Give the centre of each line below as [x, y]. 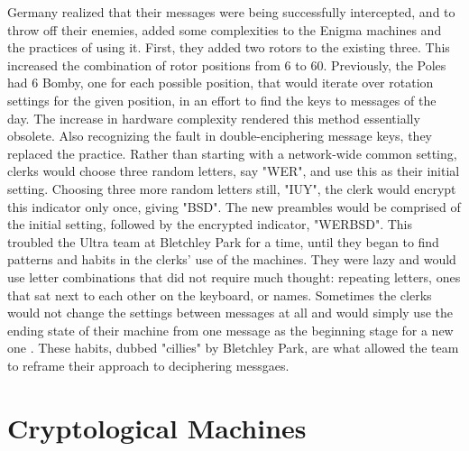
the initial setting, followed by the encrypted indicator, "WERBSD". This [210, 224]
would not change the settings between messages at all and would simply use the [230, 313]
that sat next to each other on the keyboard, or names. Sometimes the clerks [220, 295]
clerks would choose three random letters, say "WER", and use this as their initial [234, 171]
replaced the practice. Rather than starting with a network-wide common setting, [232, 153]
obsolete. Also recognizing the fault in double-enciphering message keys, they [220, 136]
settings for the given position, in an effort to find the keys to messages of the [222, 100]
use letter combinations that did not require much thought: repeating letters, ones [234, 276]
